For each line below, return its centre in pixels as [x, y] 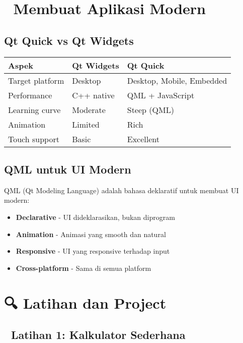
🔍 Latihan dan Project [85, 302]
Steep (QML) [150, 109]
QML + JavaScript [161, 95]
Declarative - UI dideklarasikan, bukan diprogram [95, 217]
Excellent [143, 139]
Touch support [34, 139]
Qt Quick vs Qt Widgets [69, 40]
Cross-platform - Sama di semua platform [84, 268]
